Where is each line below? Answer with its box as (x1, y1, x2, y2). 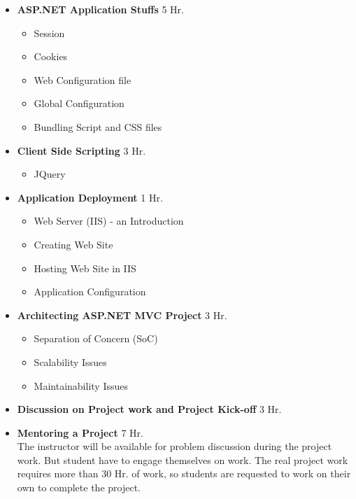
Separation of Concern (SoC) (34, 331, 158, 346)
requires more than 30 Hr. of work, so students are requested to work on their (17, 466, 351, 481)
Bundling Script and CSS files (34, 119, 162, 134)
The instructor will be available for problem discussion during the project (17, 439, 332, 454)
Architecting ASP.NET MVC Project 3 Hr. (17, 307, 227, 322)
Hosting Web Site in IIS (34, 260, 136, 275)
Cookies (34, 49, 68, 64)
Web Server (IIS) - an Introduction (34, 213, 184, 228)
